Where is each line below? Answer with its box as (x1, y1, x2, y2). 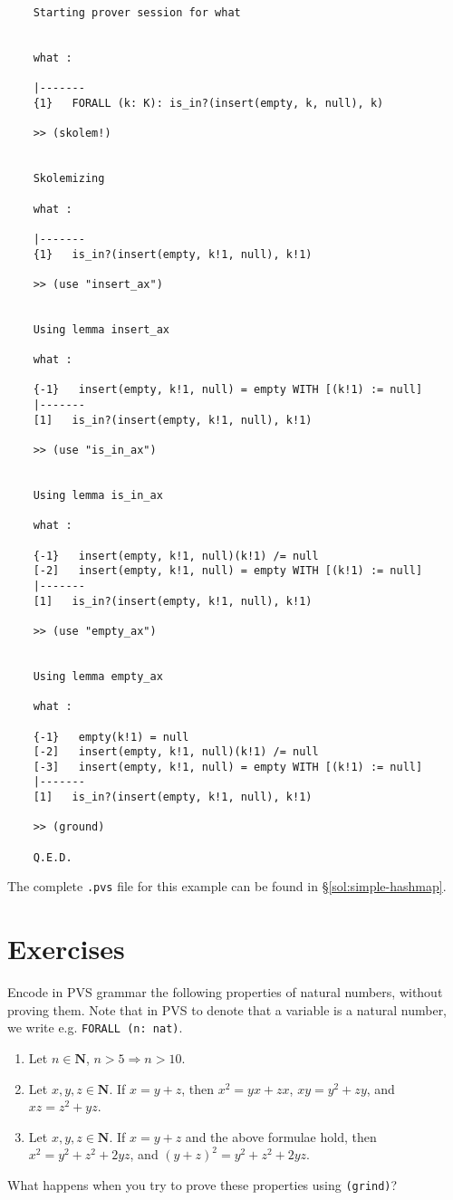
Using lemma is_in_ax (33, 489, 163, 502)
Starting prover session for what (33, 6, 241, 19)
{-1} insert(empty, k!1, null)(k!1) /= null (33, 549, 319, 562)
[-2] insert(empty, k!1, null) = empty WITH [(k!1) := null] (33, 564, 423, 578)
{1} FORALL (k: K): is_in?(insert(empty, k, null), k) (33, 96, 384, 110)
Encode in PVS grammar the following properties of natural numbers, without (7, 983, 443, 1002)
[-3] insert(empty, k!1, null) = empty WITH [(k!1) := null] (33, 760, 423, 773)
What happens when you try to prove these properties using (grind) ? (7, 1176, 398, 1194)
